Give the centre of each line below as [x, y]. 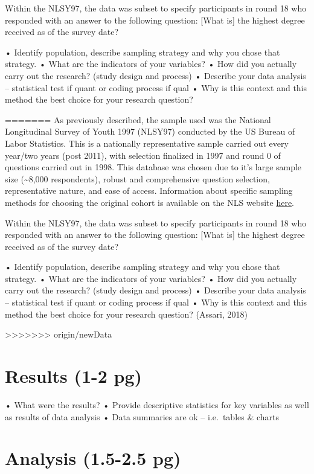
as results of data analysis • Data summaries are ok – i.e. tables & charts [142, 416]
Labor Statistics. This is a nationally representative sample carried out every [147, 143]
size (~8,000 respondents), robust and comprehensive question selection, [137, 178]
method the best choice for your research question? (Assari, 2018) [126, 314]
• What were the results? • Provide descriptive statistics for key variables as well [157, 404]
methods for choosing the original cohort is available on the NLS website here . [150, 202]
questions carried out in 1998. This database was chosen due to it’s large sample [153, 167]
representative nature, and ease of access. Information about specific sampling [149, 191]
